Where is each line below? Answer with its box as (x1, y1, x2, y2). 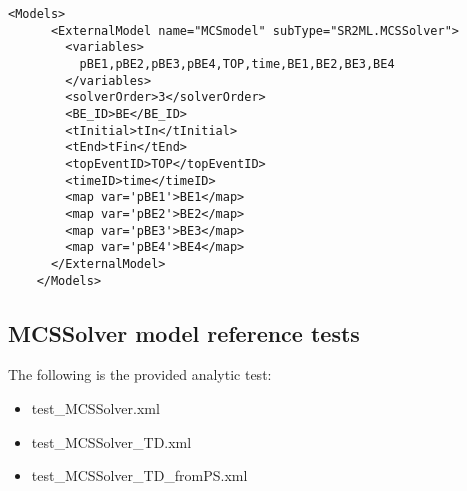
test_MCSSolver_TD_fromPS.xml (31, 465, 248, 486)
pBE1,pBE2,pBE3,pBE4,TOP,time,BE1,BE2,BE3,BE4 (79, 56, 395, 71)
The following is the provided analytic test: (8, 364, 272, 385)
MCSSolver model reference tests (8, 317, 360, 348)
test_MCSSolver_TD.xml (31, 431, 192, 452)
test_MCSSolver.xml (31, 397, 160, 418)
